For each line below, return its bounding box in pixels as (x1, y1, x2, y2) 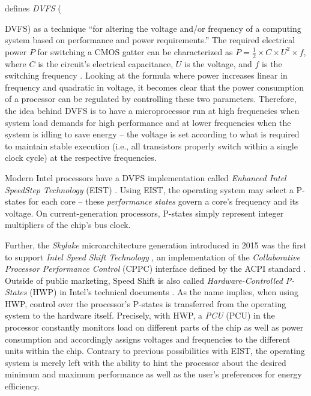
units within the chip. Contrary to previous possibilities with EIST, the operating (5, 344, 305, 357)
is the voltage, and (184, 57, 252, 70)
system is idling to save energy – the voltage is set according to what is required (5, 128, 300, 140)
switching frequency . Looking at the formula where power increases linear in (5, 69, 288, 82)
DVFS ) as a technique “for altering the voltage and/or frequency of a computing (5, 22, 301, 34)
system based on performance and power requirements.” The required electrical (5, 34, 295, 46)
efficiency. (5, 380, 40, 392)
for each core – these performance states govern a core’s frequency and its (28, 195, 299, 208)
